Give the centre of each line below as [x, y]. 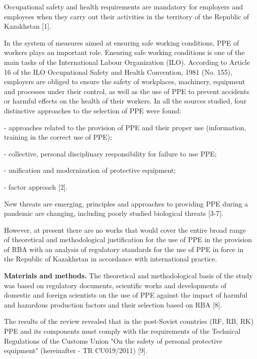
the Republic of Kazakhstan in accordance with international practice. [111, 259]
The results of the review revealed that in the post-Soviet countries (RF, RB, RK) [129, 321]
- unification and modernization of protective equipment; [90, 170]
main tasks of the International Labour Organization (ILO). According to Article [127, 62]
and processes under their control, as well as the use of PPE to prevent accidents [127, 91]
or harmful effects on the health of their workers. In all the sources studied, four [125, 101]
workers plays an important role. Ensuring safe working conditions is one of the [124, 52]
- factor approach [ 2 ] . [36, 186]
